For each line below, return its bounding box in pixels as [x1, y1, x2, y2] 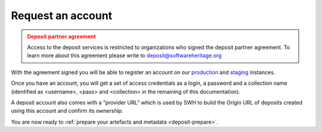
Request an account [11, 9, 113, 22]
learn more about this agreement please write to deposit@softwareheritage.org [27, 52, 222, 59]
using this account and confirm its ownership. [11, 108, 123, 115]
